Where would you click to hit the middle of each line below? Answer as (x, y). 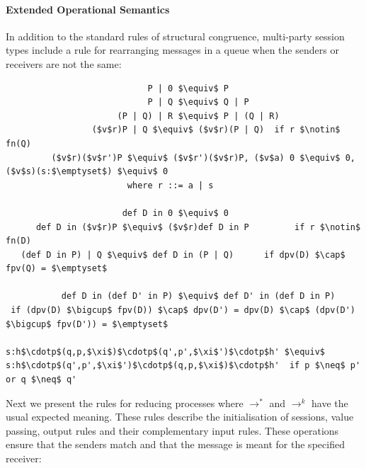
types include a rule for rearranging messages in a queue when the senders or (172, 50)
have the (330, 403)
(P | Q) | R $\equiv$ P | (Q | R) (198, 116)
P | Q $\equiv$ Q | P (198, 102)
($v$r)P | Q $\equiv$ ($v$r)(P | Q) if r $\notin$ (216, 130)
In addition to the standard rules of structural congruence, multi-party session (175, 36)
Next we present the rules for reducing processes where (125, 403)
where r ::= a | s (170, 185)
